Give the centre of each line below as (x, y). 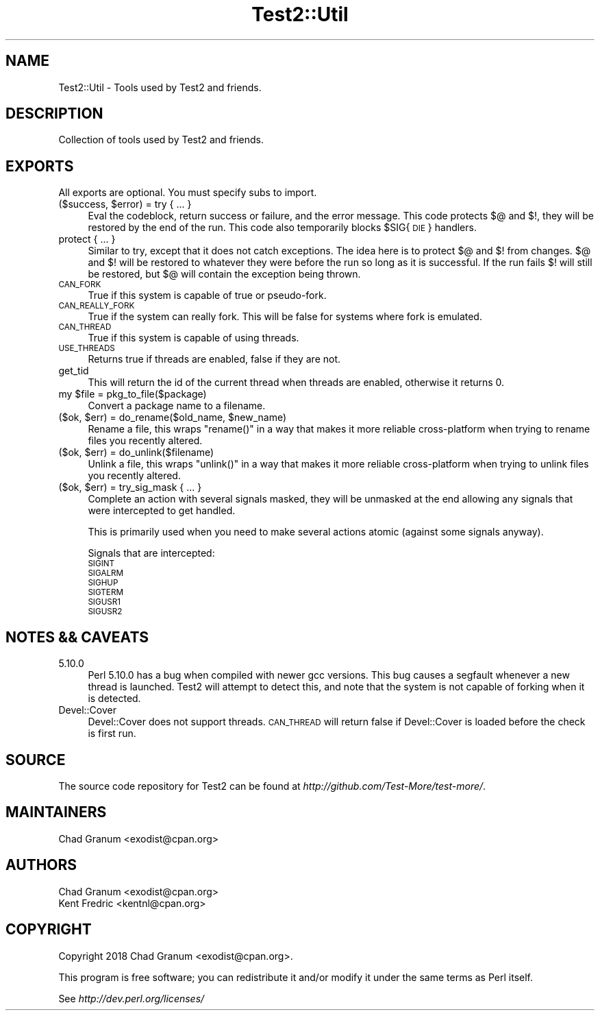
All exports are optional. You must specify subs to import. (188, 193)
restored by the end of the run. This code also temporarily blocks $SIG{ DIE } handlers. (282, 228)
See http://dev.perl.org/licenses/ (132, 998)
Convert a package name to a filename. (177, 406)
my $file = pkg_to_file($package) (133, 394)
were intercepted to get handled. (162, 511)
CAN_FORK (80, 285)
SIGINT (101, 564)
